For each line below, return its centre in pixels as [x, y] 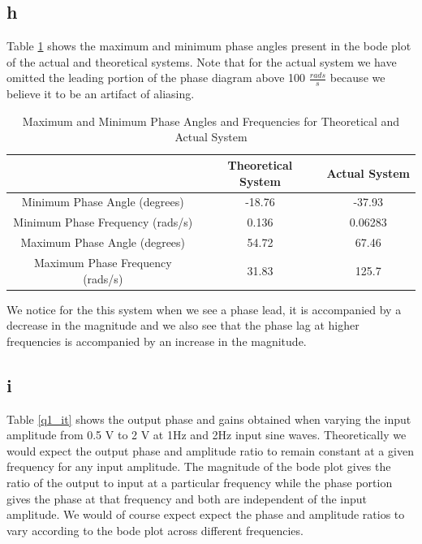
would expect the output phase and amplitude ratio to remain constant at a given [210, 450]
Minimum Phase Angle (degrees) [103, 202]
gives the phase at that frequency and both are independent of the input [187, 498]
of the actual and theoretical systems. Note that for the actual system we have [202, 61]
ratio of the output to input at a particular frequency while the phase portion [200, 483]
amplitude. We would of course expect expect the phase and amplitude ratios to [206, 514]
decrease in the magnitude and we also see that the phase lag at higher [183, 325]
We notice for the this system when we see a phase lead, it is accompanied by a [204, 309]
